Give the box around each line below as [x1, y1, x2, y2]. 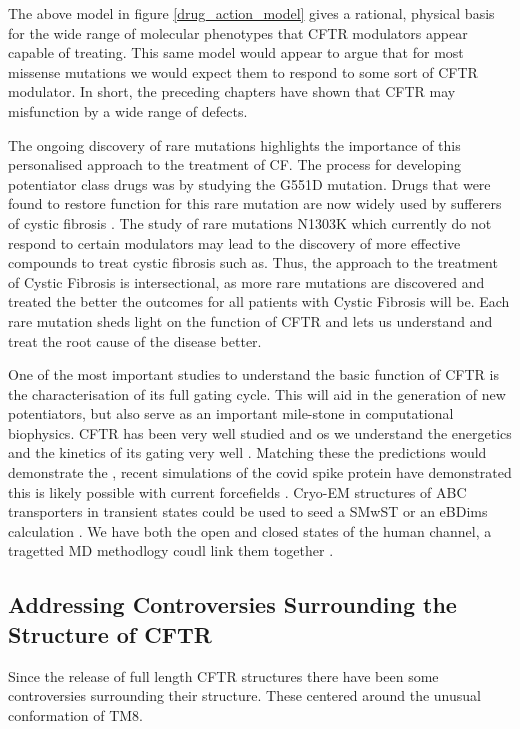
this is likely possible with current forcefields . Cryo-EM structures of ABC [8, 481, 467, 502]
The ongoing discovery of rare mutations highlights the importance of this [8, 134, 461, 155]
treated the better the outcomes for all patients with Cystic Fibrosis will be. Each [8, 291, 510, 312]
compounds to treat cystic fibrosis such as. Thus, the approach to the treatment [8, 252, 498, 273]
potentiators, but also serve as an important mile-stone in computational [8, 403, 454, 424]
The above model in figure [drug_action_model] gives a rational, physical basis [8, 3, 495, 23]
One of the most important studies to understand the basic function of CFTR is [8, 364, 499, 385]
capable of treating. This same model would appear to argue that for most [8, 42, 464, 63]
